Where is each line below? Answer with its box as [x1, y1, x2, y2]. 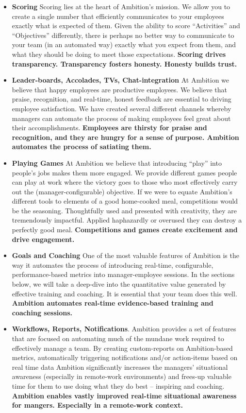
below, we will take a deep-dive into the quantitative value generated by [12, 279, 226, 289]
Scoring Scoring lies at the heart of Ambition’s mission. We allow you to [12, 1, 230, 11]
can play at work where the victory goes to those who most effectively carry [12, 177, 238, 187]
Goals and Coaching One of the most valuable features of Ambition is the [12, 250, 239, 260]
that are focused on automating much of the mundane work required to [12, 333, 224, 343]
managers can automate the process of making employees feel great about [12, 113, 231, 123]
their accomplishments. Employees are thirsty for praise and [12, 122, 207, 133]
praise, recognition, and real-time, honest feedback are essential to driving [12, 94, 231, 104]
